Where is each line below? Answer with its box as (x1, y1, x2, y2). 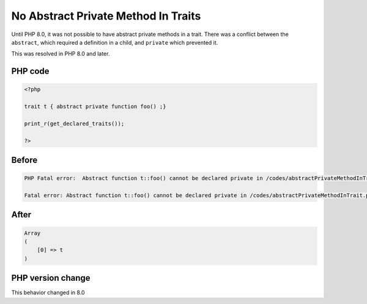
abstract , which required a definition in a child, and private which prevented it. (11, 38, 218, 46)
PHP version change (11, 273, 91, 283)
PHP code (11, 66, 50, 76)
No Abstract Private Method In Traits (11, 9, 201, 23)
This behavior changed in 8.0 (11, 289, 85, 296)
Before (11, 155, 38, 165)
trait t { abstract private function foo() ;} (24, 103, 166, 110)
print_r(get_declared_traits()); (24, 120, 125, 127)
